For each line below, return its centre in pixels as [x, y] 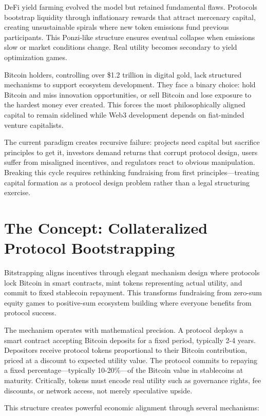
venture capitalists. [34, 125]
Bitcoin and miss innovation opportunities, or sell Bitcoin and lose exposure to [128, 94]
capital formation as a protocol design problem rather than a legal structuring [127, 182]
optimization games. [36, 57]
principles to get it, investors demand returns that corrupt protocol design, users [131, 152]
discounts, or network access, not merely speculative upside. [98, 390]
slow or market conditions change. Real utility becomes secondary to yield [121, 47]
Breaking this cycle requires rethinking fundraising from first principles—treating [132, 172]
